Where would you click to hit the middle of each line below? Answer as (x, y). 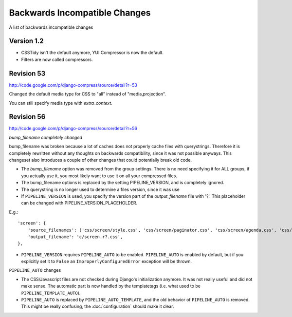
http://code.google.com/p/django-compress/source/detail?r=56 (73, 129)
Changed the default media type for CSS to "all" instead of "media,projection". (88, 94)
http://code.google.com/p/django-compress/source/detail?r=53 (73, 85)
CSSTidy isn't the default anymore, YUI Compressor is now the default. (92, 53)
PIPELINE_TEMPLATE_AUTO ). (51, 293)
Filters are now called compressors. (57, 59)
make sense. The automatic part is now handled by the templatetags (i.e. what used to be (111, 286)
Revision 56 (27, 117)
